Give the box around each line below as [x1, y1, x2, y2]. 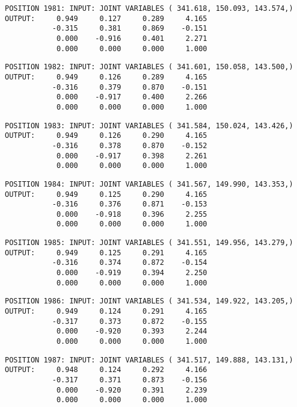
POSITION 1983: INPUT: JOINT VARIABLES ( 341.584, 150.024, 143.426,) [5, 121, 293, 130]
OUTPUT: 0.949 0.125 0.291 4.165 [5, 248, 207, 257]
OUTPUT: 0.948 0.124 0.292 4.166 [5, 365, 207, 374]
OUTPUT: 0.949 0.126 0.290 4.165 [5, 131, 207, 140]
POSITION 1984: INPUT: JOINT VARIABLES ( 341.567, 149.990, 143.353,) [5, 179, 293, 188]
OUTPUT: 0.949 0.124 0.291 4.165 [5, 307, 207, 316]
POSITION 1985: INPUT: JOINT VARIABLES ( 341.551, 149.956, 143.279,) [5, 238, 293, 247]
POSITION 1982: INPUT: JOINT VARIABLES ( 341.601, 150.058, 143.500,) [5, 63, 293, 72]
